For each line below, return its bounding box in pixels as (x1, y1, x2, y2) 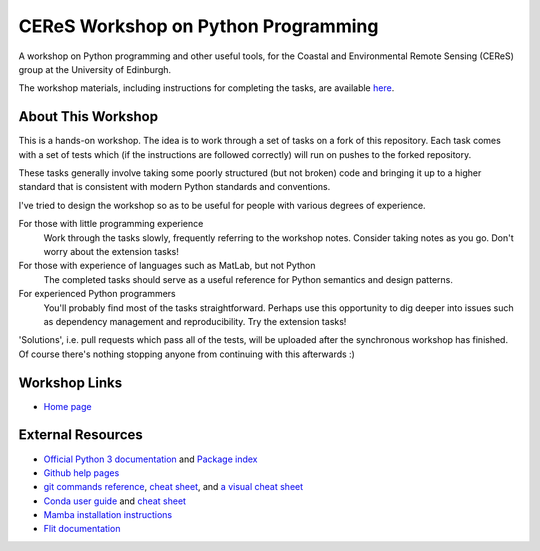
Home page (43, 400, 92, 412)
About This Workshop (18, 108, 159, 125)
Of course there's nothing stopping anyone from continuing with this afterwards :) (18, 348, 355, 360)
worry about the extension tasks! (43, 245, 179, 257)
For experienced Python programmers (18, 288, 176, 300)
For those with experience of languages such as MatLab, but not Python (18, 260, 316, 272)
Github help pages (43, 466, 120, 479)
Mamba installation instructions (43, 509, 173, 521)
